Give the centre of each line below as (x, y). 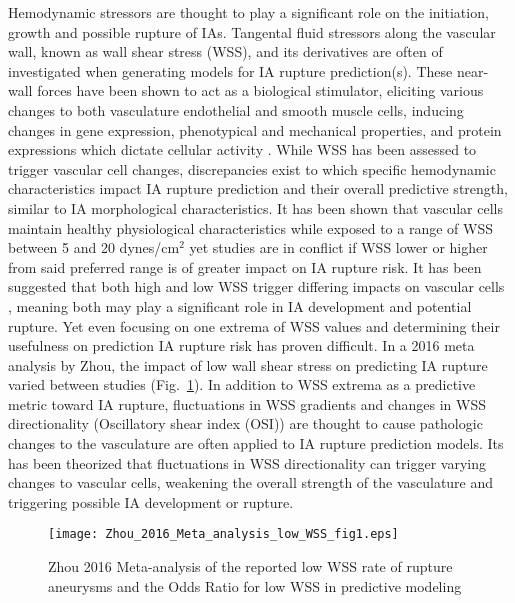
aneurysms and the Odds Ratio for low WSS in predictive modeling (255, 585)
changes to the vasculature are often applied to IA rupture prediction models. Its (256, 443)
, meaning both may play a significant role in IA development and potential (240, 305)
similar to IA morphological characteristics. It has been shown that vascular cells (255, 207)
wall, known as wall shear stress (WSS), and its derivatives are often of (225, 51)
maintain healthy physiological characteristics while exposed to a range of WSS (250, 227)
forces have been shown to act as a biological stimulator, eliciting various (260, 90)
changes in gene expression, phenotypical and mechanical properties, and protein (255, 129)
